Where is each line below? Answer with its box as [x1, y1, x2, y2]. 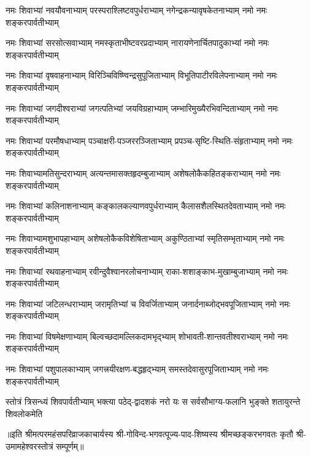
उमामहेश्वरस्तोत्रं [6, 440, 53, 453]
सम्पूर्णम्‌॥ [56, 440, 84, 453]
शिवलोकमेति [6, 407, 43, 420]
